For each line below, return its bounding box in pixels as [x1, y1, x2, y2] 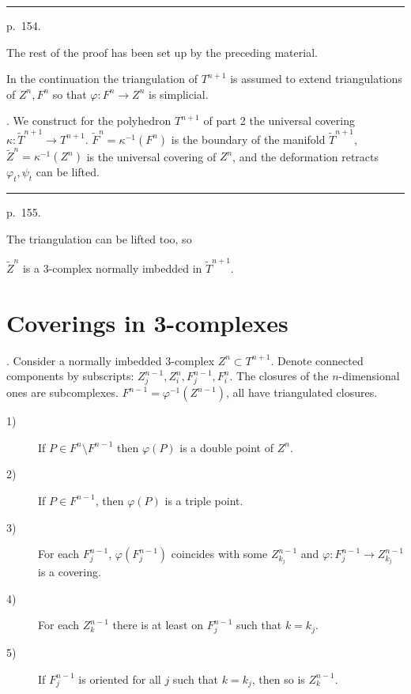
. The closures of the [229, 368, 329, 384]
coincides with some [171, 545, 268, 562]
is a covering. [38, 564, 101, 580]
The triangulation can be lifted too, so [6, 230, 192, 247]
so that [52, 85, 87, 102]
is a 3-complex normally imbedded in [22, 260, 202, 277]
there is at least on [112, 617, 203, 633]
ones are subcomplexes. [6, 384, 119, 401]
